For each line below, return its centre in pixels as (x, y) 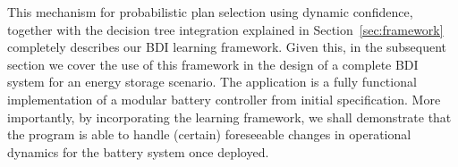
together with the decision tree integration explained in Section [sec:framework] (225, 29)
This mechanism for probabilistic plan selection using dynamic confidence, (210, 12)
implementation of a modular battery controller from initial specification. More (224, 99)
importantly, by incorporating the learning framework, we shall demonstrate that (229, 117)
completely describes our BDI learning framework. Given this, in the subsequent (227, 47)
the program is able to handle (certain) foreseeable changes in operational (209, 134)
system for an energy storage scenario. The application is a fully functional (212, 82)
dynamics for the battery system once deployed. (138, 151)
